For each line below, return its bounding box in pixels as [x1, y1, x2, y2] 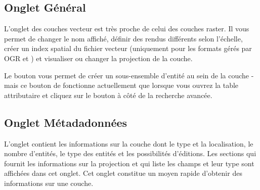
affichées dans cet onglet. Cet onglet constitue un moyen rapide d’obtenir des [4, 168, 242, 178]
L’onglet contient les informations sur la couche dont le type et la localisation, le [4, 138, 253, 149]
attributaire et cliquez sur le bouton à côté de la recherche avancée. [4, 89, 212, 100]
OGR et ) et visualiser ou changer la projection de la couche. [4, 53, 193, 63]
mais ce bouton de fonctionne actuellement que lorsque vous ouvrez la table [4, 80, 239, 90]
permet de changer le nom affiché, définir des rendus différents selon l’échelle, [4, 33, 243, 43]
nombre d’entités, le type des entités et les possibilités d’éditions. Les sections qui [4, 148, 256, 159]
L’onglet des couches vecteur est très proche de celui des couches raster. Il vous [4, 23, 249, 34]
